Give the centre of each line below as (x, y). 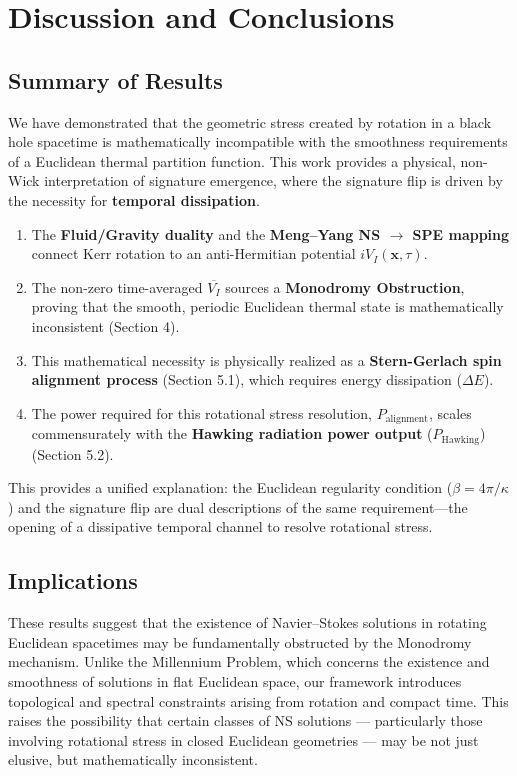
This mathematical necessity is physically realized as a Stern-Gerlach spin (266, 359)
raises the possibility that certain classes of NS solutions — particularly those (245, 720)
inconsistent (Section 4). (105, 325)
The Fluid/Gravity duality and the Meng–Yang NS (206, 233)
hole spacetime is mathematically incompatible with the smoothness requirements (258, 141)
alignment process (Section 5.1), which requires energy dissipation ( (246, 379)
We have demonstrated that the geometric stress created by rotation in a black (250, 121)
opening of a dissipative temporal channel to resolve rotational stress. (220, 526)
